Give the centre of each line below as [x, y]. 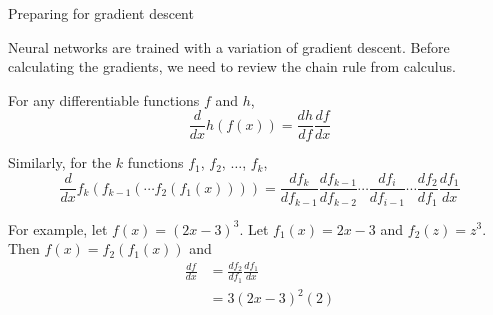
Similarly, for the [60, 162]
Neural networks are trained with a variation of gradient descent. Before [229, 46]
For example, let [58, 228]
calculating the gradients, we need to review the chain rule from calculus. [232, 66]
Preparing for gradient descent [101, 13]
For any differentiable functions [104, 99]
